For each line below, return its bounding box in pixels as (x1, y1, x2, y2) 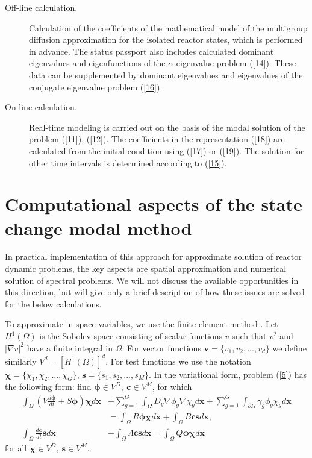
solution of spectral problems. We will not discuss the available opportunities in (5, 274, 299, 286)
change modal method (5, 215, 192, 240)
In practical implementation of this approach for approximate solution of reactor (5, 250, 302, 263)
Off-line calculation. (5, 1, 78, 13)
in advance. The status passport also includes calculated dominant (29, 45, 274, 57)
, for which (152, 380, 192, 393)
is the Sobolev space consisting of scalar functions (39, 330, 223, 342)
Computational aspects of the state (5, 192, 302, 216)
